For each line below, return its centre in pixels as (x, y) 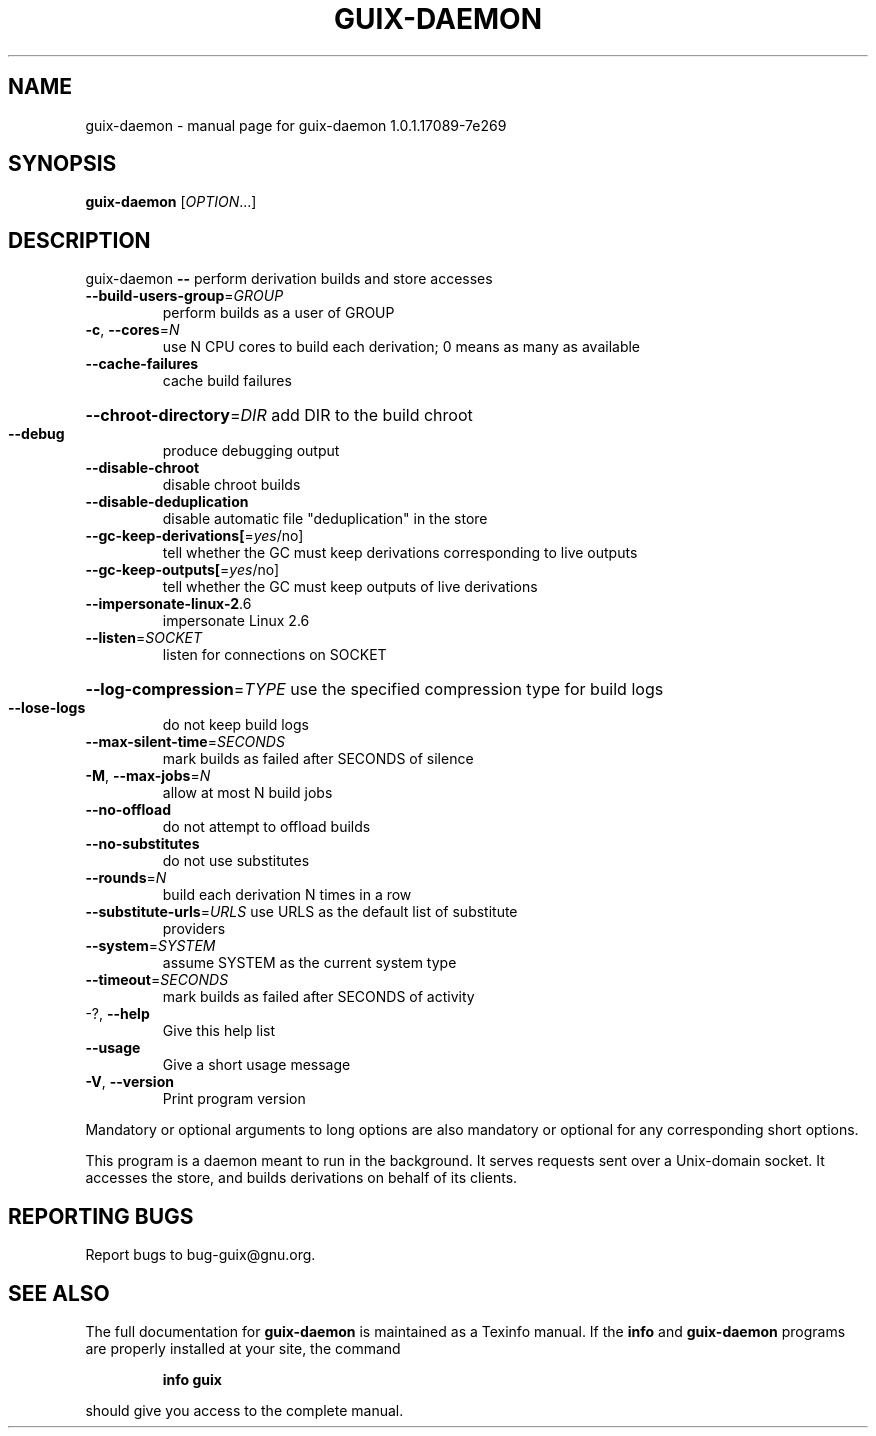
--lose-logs (47, 708)
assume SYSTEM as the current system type (309, 963)
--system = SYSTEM (150, 946)
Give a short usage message (256, 1065)
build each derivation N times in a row (287, 895)
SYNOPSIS (62, 164)
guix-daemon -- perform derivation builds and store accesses (289, 279)
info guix (192, 1379)
